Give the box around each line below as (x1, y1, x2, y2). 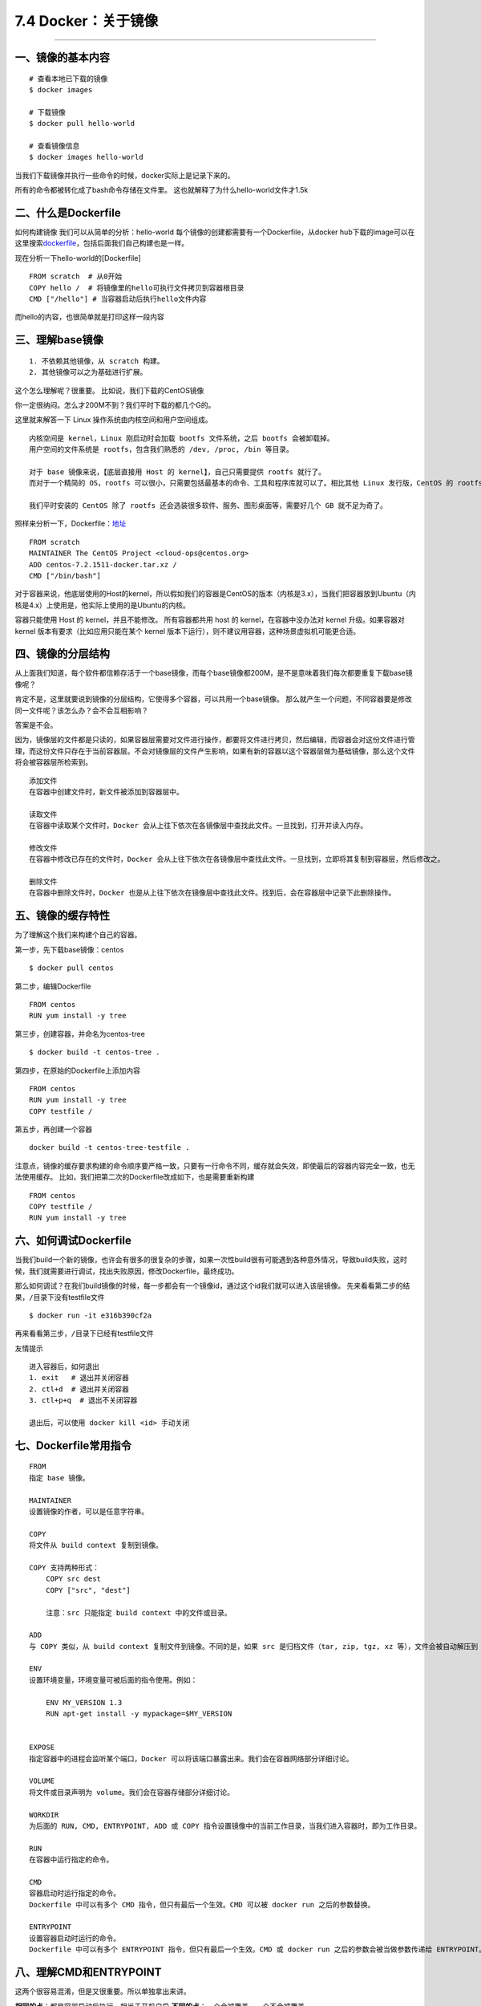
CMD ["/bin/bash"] (29, 571, 102, 580)
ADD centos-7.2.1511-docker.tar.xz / (29, 560, 178, 569)
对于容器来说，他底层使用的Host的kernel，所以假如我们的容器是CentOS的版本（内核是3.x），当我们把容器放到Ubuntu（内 (14, 589, 416, 599)
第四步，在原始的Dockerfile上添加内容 (14, 1066, 140, 1075)
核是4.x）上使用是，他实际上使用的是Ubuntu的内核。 (14, 600, 190, 610)
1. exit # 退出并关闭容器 (29, 1373, 130, 1383)
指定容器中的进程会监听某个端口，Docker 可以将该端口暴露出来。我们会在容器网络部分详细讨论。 (29, 1754, 354, 1763)
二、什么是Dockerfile (14, 205, 122, 220)
